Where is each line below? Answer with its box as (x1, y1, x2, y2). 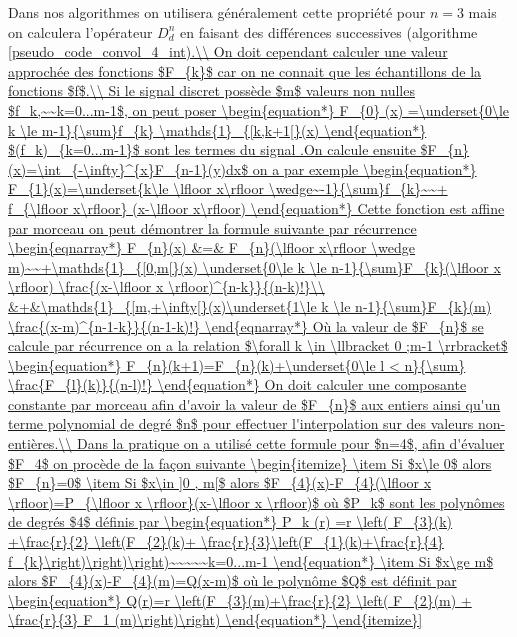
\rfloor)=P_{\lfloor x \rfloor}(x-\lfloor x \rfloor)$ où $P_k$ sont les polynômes (8, 491, 505, 512)
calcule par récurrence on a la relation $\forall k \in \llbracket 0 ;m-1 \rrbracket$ (8, 335, 508, 356)
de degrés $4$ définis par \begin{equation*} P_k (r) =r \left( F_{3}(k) (8, 511, 453, 532)
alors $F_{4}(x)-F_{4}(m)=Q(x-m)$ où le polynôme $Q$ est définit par (8, 570, 457, 591)
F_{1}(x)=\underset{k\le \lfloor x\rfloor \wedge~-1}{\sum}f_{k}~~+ (8, 178, 448, 199)
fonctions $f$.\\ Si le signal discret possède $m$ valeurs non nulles (8, 80, 415, 101)
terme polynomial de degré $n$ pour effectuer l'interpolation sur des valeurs (8, 413, 474, 434)
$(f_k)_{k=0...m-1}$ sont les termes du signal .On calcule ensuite (8, 139, 416, 160)
